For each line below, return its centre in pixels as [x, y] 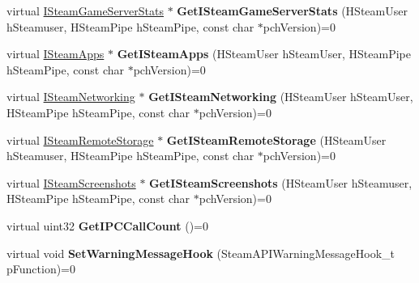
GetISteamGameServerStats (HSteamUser [292, 11]
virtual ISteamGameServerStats [85, 11]
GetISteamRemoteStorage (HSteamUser [276, 139]
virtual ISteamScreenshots [71, 182]
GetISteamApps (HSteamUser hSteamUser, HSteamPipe [264, 54]
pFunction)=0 [41, 269]
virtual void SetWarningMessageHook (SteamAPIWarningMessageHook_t [201, 253]
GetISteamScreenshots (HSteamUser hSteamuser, [281, 182]
